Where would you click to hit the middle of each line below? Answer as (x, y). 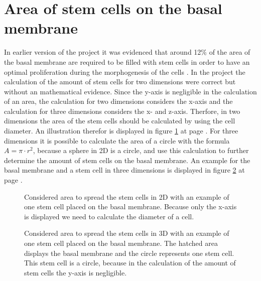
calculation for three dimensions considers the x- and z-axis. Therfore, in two (122, 111)
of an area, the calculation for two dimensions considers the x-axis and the (118, 101)
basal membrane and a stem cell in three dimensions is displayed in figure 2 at (124, 170)
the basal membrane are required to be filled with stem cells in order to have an (127, 61)
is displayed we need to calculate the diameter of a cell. (109, 216)
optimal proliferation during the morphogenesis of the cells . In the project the (125, 72)
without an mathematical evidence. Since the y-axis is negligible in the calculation (130, 91)
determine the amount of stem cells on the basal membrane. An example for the (127, 160)
